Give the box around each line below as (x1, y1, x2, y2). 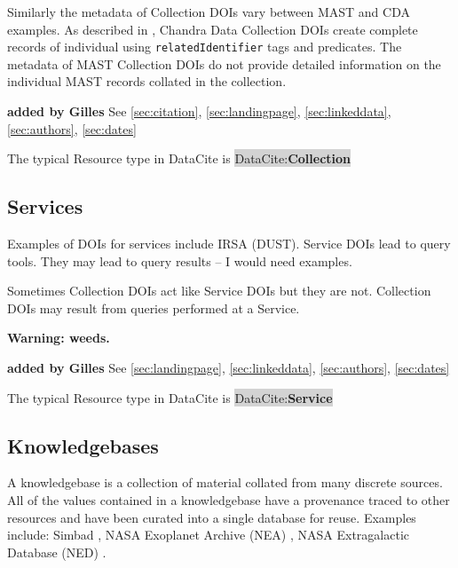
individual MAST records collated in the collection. (7, 72, 287, 91)
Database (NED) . (7, 542, 107, 561)
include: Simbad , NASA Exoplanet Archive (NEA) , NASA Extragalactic (7, 525, 410, 544)
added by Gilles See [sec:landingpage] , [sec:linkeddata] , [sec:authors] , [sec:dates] (7, 358, 450, 376)
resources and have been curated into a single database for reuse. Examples (7, 508, 416, 526)
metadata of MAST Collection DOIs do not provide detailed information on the (7, 54, 441, 73)
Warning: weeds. (7, 328, 110, 347)
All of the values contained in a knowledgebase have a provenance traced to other (7, 490, 450, 509)
